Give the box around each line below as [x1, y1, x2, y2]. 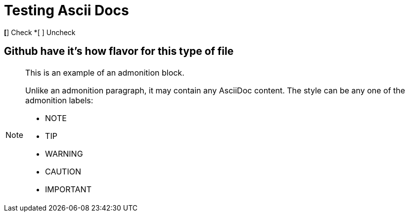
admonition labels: [25, 95, 93, 105]
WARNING [45, 148, 83, 159]
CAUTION [45, 166, 81, 176]
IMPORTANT [45, 184, 91, 194]
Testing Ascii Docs [4, 2, 129, 19]
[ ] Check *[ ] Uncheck [4, 28, 76, 37]
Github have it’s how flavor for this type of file [4, 45, 234, 58]
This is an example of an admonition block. [25, 67, 184, 78]
